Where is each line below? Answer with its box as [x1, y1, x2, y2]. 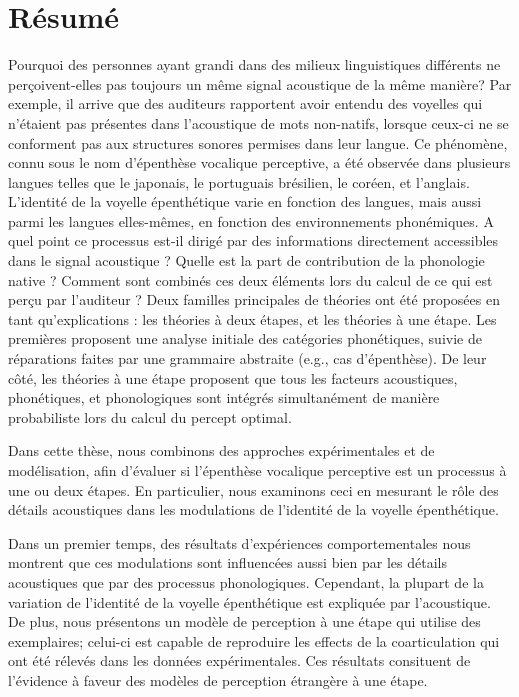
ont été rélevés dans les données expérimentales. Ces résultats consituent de [8, 650, 471, 671]
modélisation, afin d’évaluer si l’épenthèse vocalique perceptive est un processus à [8, 460, 507, 480]
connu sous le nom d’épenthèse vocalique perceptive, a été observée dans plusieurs [8, 152, 511, 173]
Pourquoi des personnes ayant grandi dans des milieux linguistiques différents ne [8, 54, 501, 75]
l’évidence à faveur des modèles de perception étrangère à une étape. [8, 669, 428, 690]
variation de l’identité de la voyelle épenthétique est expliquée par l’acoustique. [8, 591, 491, 612]
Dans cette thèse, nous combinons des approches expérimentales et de [8, 440, 435, 461]
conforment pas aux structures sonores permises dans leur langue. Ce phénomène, [8, 132, 508, 153]
